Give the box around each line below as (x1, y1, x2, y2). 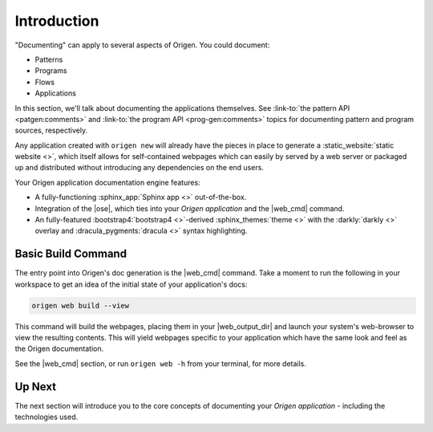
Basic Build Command (14, 247, 127, 261)
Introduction (14, 12, 99, 30)
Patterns (34, 55, 63, 64)
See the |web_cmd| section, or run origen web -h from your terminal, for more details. (14, 358, 306, 369)
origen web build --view (31, 301, 130, 310)
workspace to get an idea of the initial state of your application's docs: (14, 279, 248, 289)
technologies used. (14, 412, 79, 422)
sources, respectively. (14, 125, 88, 136)
